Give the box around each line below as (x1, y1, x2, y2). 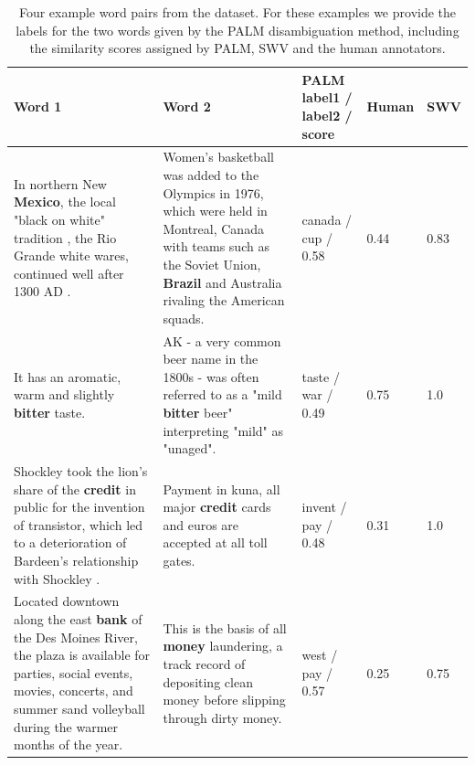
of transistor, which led (14, 515, 143, 534)
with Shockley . (14, 568, 100, 588)
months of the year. (14, 735, 123, 754)
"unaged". (163, 439, 216, 458)
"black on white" (14, 209, 105, 228)
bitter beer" (163, 402, 233, 421)
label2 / (301, 105, 353, 124)
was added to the (163, 165, 259, 184)
